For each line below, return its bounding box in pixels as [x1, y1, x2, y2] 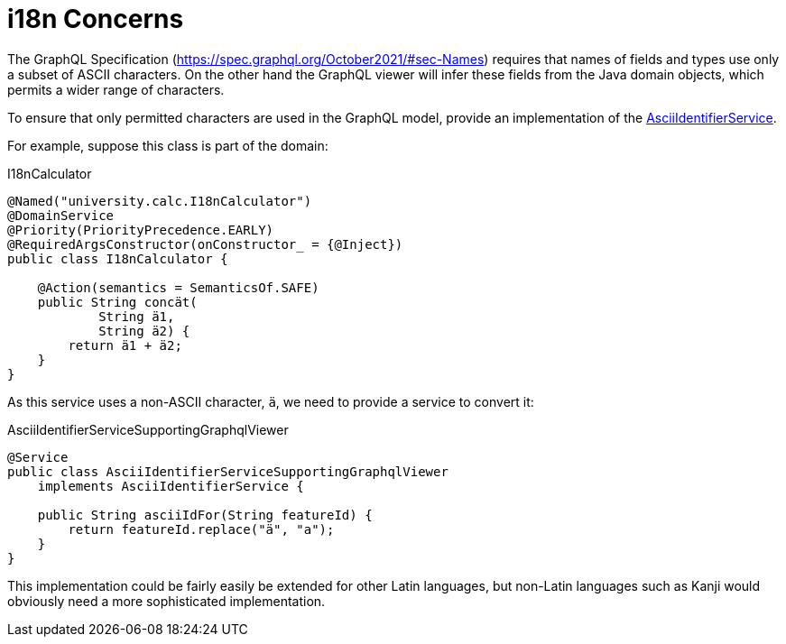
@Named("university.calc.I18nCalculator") [7, 193, 312, 208]
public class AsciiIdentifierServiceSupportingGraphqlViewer [7, 464, 448, 479]
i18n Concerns [7, 4, 184, 34]
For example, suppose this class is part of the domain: [7, 137, 328, 153]
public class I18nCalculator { [7, 251, 228, 266]
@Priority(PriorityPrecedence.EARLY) [7, 222, 274, 237]
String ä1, [98, 308, 175, 324]
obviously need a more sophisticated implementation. [7, 593, 326, 609]
